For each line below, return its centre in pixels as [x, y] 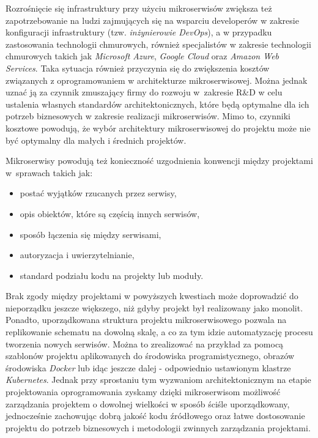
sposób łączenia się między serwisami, [91, 234]
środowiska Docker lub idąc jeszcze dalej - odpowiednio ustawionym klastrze [148, 367]
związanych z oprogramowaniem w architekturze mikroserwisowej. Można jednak [157, 80]
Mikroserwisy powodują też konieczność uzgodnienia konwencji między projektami [159, 161]
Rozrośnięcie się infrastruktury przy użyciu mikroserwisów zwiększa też [139, 8]
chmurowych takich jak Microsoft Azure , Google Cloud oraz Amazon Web [142, 56]
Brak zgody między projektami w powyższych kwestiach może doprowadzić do [152, 296]
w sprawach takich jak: [49, 172]
